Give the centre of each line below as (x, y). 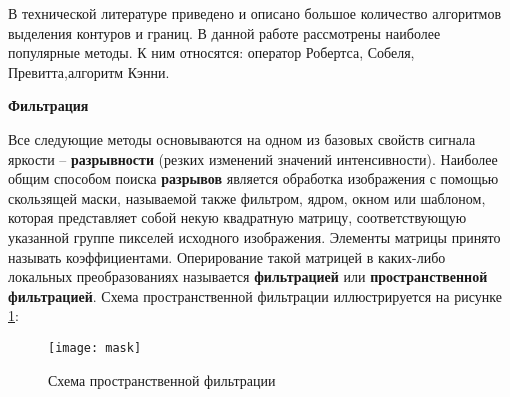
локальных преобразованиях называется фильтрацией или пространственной (248, 276)
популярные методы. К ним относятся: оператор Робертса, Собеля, (211, 52)
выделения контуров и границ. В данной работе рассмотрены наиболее (224, 32)
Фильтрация (48, 105)
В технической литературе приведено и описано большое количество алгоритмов (255, 13)
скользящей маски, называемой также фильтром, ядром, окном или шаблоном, (247, 197)
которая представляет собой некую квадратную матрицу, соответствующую (237, 217)
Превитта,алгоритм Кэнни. (89, 71)
